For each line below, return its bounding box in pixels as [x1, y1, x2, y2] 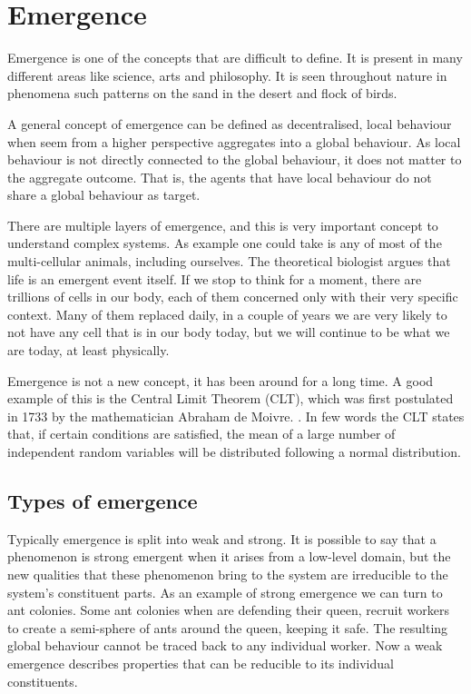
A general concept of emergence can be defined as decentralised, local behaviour [7, 114, 452, 133]
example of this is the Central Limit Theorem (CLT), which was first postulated [7, 389, 454, 408]
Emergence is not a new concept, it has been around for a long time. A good [7, 371, 434, 390]
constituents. [7, 671, 78, 690]
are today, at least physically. [7, 341, 170, 360]
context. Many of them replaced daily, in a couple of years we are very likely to [7, 304, 447, 323]
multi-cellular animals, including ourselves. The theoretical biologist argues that [7, 252, 451, 271]
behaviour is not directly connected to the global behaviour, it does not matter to [7, 150, 462, 169]
